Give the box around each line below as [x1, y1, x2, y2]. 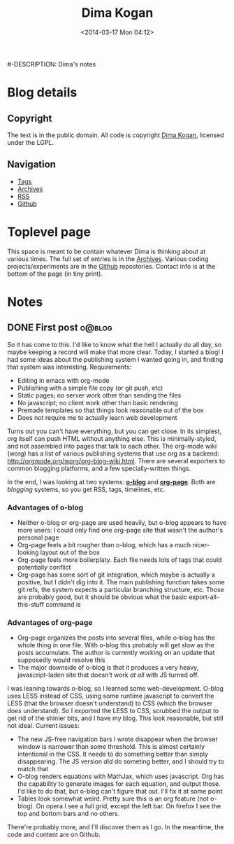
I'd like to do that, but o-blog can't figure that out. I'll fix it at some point [17, 787, 223, 796]
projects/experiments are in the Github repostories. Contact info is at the [7, 262, 216, 270]
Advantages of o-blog [7, 502, 84, 512]
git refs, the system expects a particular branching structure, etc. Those [17, 585, 225, 593]
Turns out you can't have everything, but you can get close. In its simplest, [7, 427, 222, 435]
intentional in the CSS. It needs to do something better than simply [17, 750, 208, 759]
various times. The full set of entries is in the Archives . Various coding [7, 254, 209, 263]
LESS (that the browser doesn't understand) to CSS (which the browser [7, 699, 213, 708]
